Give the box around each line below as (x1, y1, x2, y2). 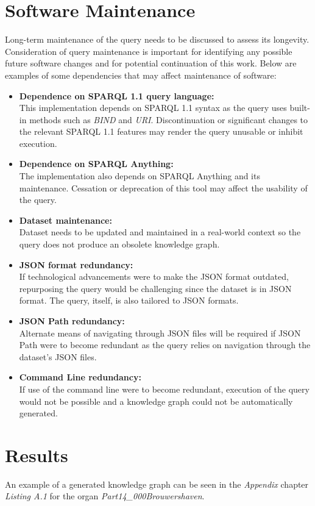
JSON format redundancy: (19, 258, 133, 271)
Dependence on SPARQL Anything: (19, 157, 174, 170)
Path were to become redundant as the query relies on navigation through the (19, 338, 311, 351)
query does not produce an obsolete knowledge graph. (19, 238, 220, 251)
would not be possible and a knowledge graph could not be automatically (19, 394, 293, 407)
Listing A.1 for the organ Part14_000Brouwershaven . (5, 490, 205, 502)
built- (289, 101, 310, 114)
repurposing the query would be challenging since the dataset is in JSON (19, 282, 292, 294)
